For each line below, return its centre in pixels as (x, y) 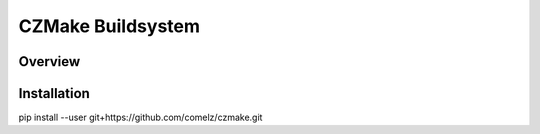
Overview (49, 61)
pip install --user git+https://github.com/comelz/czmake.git (140, 117)
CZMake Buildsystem (109, 26)
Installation (54, 93)
